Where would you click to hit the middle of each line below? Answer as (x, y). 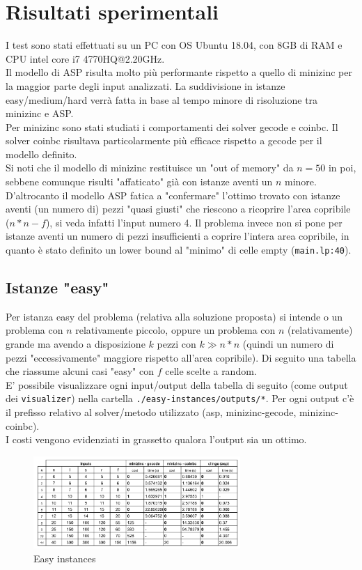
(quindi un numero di (288, 344)
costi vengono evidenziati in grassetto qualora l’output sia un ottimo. (159, 439)
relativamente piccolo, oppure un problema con (175, 330)
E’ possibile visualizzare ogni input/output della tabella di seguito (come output (177, 384)
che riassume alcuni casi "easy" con (80, 371)
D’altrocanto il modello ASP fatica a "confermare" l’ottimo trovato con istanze (173, 195)
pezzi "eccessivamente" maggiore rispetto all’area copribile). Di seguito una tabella (181, 357)
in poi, (342, 168)
